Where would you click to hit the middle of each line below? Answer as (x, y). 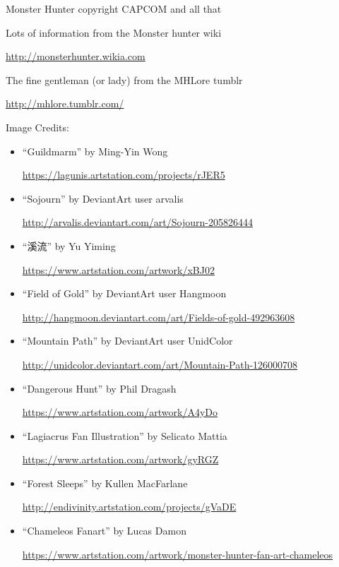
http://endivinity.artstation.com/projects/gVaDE (129, 507)
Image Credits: (37, 127)
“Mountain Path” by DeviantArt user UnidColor (127, 341)
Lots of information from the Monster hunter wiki (114, 32)
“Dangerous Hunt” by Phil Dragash (99, 388)
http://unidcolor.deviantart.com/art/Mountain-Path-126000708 (160, 364)
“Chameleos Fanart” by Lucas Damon (104, 531)
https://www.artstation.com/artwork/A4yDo (120, 412)
